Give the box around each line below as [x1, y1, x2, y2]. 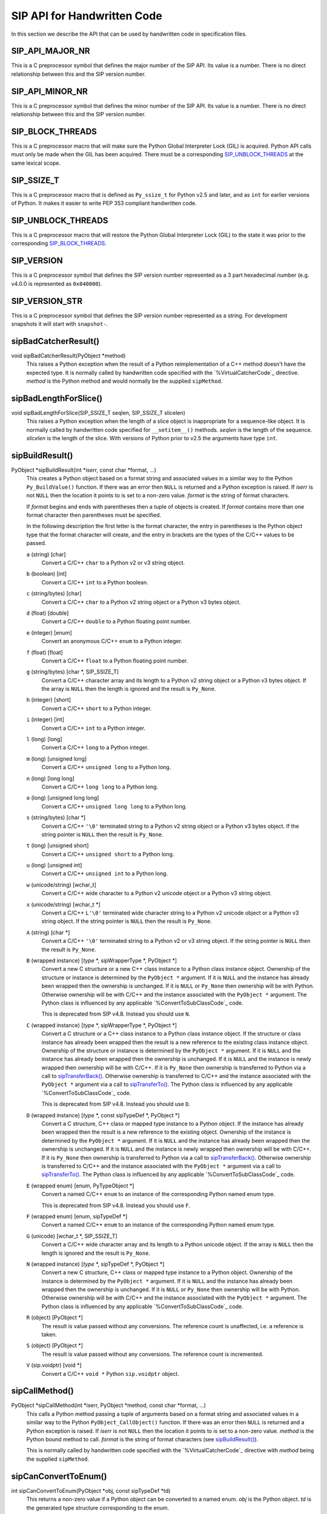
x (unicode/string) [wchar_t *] [26, 901, 101, 908]
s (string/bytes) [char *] [26, 814, 86, 821]
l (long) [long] [26, 736, 63, 743]
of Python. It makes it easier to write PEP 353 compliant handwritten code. [11, 200, 197, 207]
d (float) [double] [26, 609, 69, 617]
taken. [41, 1331, 58, 1338]
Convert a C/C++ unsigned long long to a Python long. [41, 802, 187, 810]
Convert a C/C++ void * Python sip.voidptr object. [41, 1370, 180, 1377]
